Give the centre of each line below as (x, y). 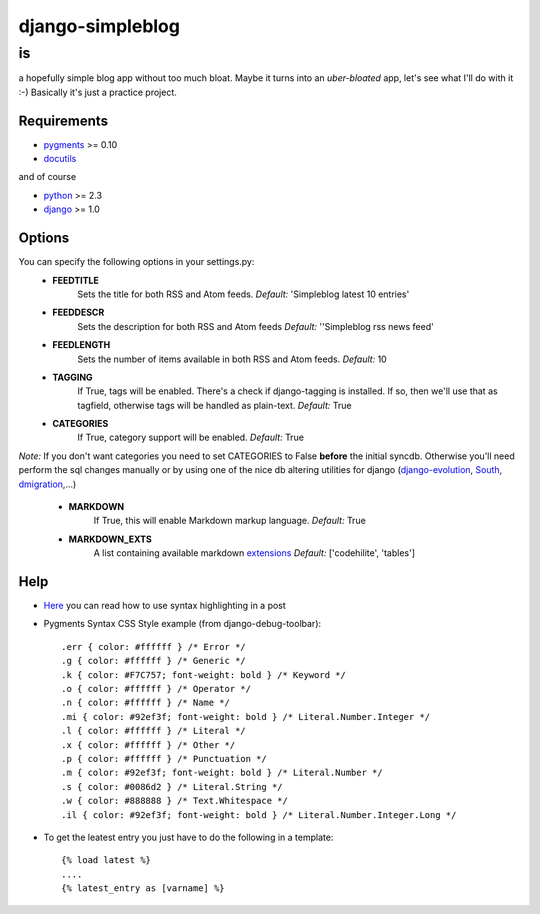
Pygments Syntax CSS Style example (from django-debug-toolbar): (182, 624)
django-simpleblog (99, 26)
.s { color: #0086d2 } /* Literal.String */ (172, 786)
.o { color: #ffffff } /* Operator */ (156, 689)
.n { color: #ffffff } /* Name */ (145, 703)
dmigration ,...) (47, 484)
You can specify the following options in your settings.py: (136, 262)
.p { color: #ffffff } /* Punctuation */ (164, 758)
